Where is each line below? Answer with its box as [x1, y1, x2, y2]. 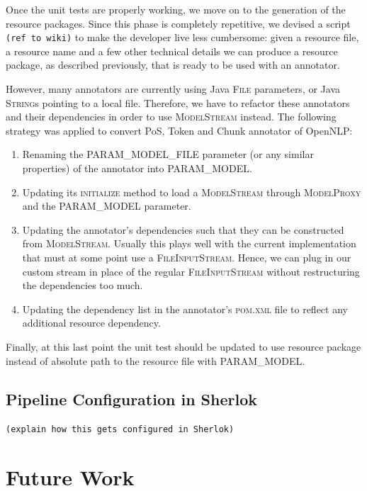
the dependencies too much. [22, 278, 143, 293]
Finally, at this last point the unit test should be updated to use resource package [6, 339, 361, 354]
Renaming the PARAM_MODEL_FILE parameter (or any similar [22, 147, 314, 162]
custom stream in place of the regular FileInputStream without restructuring [22, 264, 360, 278]
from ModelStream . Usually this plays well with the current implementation [22, 236, 356, 251]
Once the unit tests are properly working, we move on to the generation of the [6, 2, 346, 16]
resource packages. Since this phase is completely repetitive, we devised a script [6, 16, 351, 30]
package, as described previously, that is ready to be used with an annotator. [6, 57, 340, 72]
